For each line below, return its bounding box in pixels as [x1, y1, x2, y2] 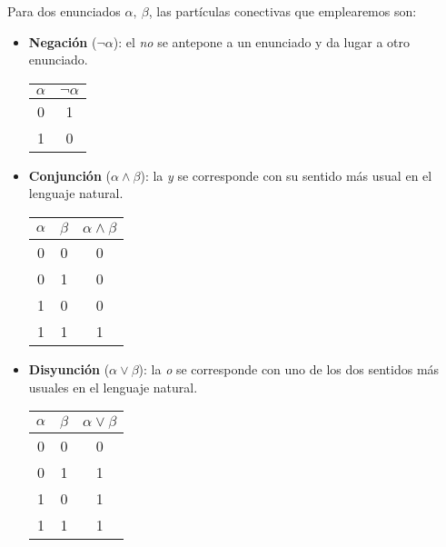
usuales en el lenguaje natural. [28, 377, 198, 396]
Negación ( [28, 32, 97, 51]
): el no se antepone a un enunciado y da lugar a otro [113, 32, 411, 51]
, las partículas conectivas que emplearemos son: [148, 2, 417, 20]
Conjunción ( [28, 165, 111, 184]
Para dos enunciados [7, 2, 121, 20]
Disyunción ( [28, 359, 110, 378]
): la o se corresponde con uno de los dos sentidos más [138, 359, 440, 378]
